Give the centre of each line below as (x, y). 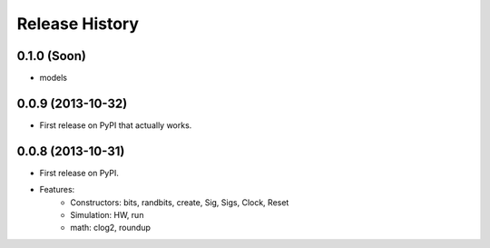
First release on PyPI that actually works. (116, 125)
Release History (78, 24)
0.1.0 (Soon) (51, 56)
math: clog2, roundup (111, 228)
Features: (57, 190)
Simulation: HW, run (107, 215)
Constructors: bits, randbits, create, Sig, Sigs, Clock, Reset (180, 202)
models (54, 78)
